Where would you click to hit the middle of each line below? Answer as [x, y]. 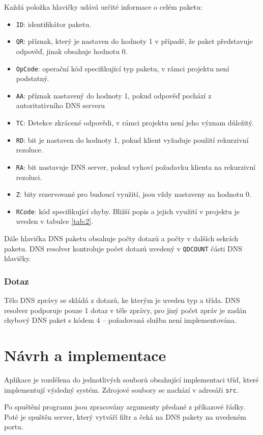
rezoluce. [30, 150]
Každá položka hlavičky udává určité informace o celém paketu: [103, 7]
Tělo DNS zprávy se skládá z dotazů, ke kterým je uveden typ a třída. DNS [122, 300]
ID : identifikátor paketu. [54, 24]
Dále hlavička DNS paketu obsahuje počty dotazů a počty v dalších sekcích [121, 238]
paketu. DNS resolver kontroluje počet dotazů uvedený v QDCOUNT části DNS [123, 248]
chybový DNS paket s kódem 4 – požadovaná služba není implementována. [120, 320]
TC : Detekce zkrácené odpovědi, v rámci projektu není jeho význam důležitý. [135, 122]
